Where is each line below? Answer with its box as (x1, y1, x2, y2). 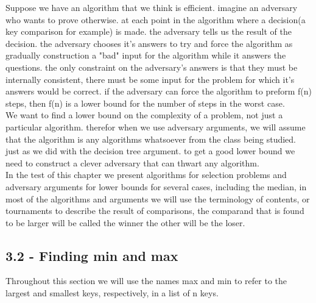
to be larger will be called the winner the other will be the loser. (5, 216, 245, 229)
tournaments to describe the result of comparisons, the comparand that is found (5, 204, 304, 217)
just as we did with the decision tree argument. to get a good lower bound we (5, 144, 295, 157)
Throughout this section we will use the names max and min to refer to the (5, 274, 287, 287)
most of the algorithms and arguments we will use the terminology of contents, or (5, 192, 310, 205)
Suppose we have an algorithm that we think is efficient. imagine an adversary (5, 1, 298, 13)
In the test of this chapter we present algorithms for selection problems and (5, 168, 287, 181)
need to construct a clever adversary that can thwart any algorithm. (5, 156, 259, 169)
